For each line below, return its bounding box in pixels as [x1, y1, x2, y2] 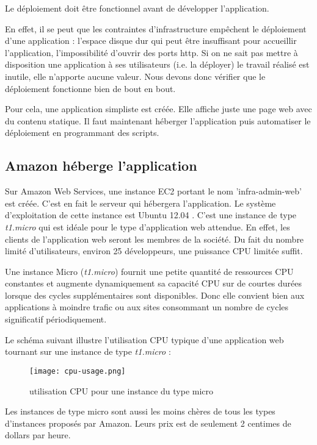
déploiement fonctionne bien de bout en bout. [5, 82, 176, 94]
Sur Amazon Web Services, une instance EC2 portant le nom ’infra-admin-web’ [5, 185, 302, 198]
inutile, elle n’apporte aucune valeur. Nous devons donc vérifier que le [5, 69, 266, 82]
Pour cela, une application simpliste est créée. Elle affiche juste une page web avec [5, 102, 312, 115]
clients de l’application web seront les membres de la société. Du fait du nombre [5, 232, 304, 245]
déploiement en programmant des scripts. [5, 126, 159, 139]
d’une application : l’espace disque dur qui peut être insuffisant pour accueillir [5, 34, 297, 47]
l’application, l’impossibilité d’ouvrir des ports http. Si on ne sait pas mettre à [5, 46, 298, 59]
